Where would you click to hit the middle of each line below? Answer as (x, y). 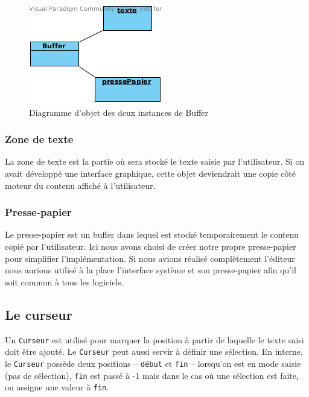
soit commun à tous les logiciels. (64, 281)
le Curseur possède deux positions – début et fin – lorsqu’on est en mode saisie (153, 363)
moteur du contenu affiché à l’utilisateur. (80, 185)
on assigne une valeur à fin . (57, 387)
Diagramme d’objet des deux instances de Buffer (119, 112)
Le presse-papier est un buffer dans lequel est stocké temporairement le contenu (152, 234)
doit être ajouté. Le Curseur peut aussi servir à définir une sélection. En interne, (154, 351)
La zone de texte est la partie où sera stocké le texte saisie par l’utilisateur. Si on (155, 161)
